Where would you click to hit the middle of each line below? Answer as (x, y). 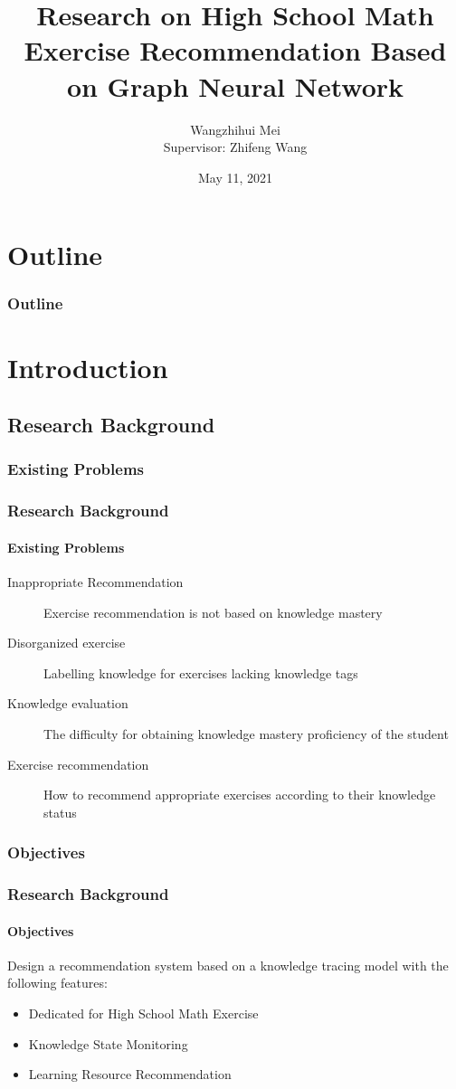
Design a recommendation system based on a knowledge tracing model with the (228, 965)
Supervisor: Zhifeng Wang (235, 147)
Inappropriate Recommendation (95, 581)
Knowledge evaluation (68, 703)
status (60, 812)
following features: (57, 983)
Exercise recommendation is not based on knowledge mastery (213, 612)
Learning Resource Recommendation (130, 1074)
